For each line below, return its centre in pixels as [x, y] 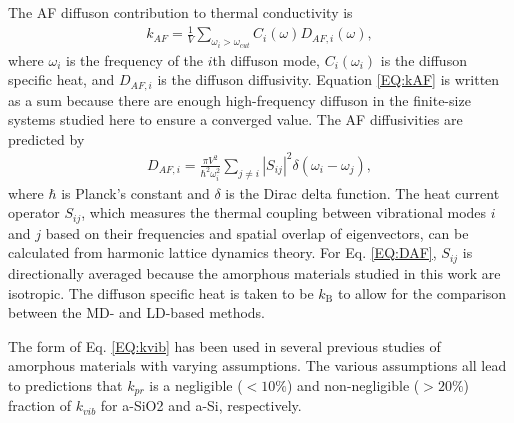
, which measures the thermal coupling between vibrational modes [284, 212]
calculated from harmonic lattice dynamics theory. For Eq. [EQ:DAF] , [222, 252]
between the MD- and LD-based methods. [136, 312]
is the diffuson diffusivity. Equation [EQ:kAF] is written [328, 79]
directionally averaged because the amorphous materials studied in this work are [254, 272]
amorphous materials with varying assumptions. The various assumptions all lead [257, 365]
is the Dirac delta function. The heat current [362, 192]
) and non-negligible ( [353, 384]
